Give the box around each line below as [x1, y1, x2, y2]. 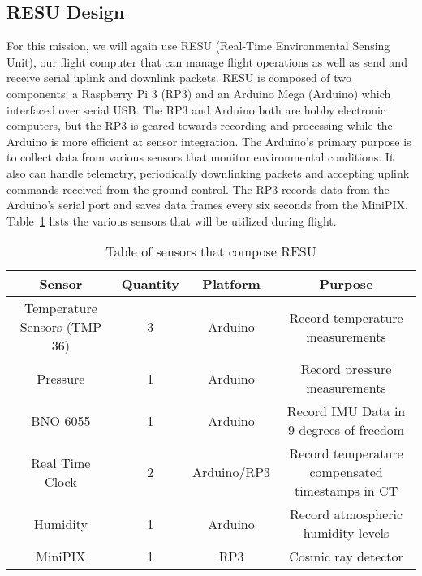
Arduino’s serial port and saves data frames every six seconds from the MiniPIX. [6, 196, 408, 213]
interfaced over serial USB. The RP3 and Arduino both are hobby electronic [6, 101, 386, 118]
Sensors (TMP [19, 317, 102, 337]
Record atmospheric [290, 505, 403, 524]
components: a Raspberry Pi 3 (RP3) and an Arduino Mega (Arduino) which [6, 84, 391, 101]
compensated [309, 462, 383, 482]
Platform [202, 274, 261, 294]
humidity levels [303, 523, 390, 543]
